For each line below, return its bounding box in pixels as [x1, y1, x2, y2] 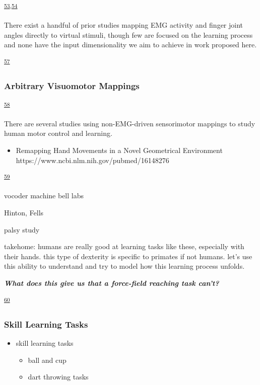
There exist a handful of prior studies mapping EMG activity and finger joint [4, 20, 243, 30]
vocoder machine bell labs [4, 190, 84, 201]
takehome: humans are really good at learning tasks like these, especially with [4, 241, 244, 252]
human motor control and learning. [4, 128, 112, 138]
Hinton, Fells [4, 207, 44, 217]
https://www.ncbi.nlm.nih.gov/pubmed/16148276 [16, 155, 169, 165]
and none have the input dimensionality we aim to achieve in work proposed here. [4, 39, 257, 50]
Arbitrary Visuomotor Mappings [4, 80, 140, 92]
